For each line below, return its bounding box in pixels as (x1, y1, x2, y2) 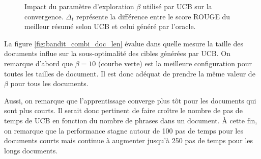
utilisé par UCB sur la (142, 1, 212, 11)
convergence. (24, 11, 64, 21)
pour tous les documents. (10, 78, 89, 89)
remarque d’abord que (4, 58, 73, 68)
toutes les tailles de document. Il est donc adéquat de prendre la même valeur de (4, 68, 255, 78)
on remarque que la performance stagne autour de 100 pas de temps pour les (4, 125, 243, 136)
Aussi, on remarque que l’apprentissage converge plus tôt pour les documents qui (4, 95, 256, 105)
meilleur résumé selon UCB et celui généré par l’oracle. (24, 21, 196, 32)
